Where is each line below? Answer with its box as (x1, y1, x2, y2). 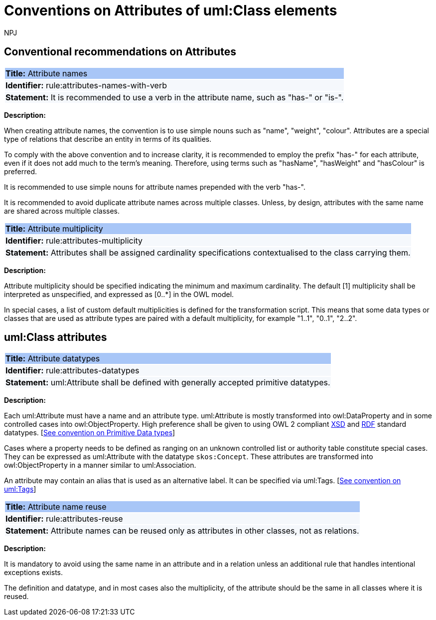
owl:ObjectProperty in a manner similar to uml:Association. (4, 461, 196, 470)
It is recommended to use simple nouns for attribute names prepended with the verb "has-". (4, 182, 305, 191)
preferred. (4, 167, 37, 176)
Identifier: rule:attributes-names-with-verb (5, 80, 167, 90)
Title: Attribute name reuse (5, 502, 107, 512)
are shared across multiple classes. (4, 206, 120, 215)
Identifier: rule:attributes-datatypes (5, 365, 140, 376)
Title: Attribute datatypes (5, 353, 100, 364)
